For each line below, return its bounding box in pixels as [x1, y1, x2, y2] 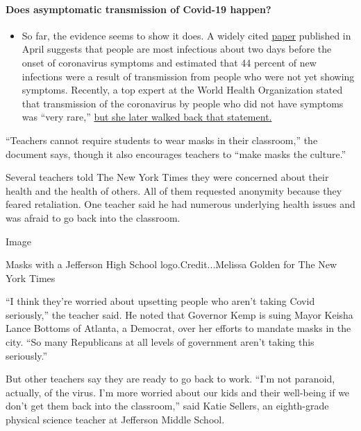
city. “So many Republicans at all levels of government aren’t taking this [6, 335, 314, 349]
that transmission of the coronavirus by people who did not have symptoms [22, 96, 344, 110]
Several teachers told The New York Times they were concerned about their [6, 170, 329, 184]
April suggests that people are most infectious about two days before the [22, 42, 332, 56]
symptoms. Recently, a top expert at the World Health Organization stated [22, 82, 343, 97]
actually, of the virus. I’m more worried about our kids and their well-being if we [6, 385, 350, 399]
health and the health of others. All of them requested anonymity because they [6, 183, 342, 197]
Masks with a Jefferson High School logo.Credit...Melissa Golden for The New [6, 257, 337, 272]
